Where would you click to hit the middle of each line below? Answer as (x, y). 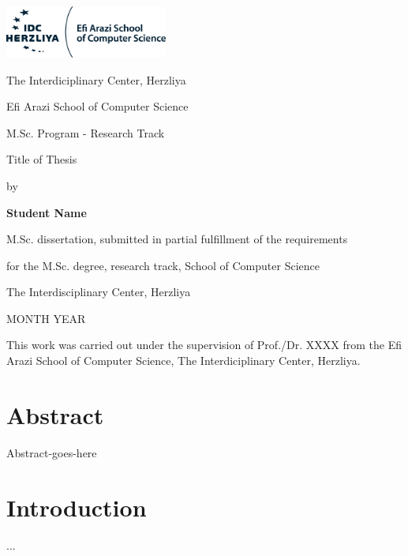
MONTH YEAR (46, 318)
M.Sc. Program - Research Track (86, 132)
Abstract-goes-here (52, 452)
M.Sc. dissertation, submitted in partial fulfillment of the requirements (177, 239)
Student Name (47, 212)
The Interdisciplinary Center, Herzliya (99, 292)
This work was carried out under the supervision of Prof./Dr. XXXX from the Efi (204, 345)
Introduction (77, 507)
